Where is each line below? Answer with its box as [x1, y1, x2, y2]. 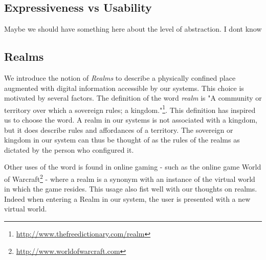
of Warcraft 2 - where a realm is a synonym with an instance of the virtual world [4, 172, 255, 184]
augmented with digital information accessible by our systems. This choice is [4, 82, 244, 93]
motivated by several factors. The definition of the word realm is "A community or [4, 92, 262, 103]
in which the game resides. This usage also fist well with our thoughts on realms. [4, 183, 257, 194]
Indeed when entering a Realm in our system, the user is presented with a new [4, 193, 251, 204]
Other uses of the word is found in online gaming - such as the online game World [4, 161, 261, 172]
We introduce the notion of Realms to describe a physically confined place [4, 73, 236, 83]
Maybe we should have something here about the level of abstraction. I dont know [4, 23, 262, 34]
